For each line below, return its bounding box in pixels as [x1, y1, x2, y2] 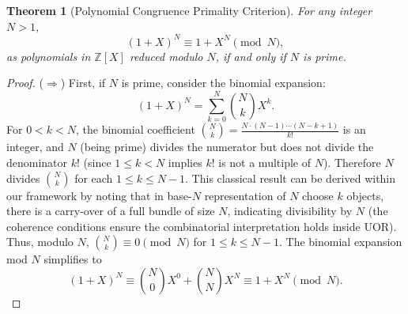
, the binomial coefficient [76, 121, 195, 138]
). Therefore [323, 153, 381, 170]
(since [83, 153, 111, 170]
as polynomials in [6, 47, 91, 64]
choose [302, 187, 334, 203]
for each [74, 169, 113, 186]
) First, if [60, 74, 106, 91]
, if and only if [215, 47, 286, 64]
